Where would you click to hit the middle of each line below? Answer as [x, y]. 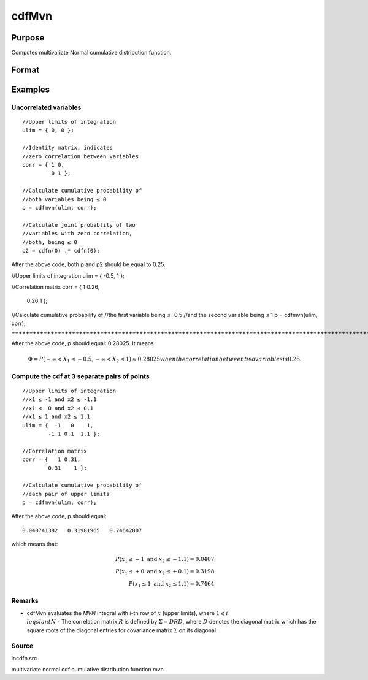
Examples [31, 89]
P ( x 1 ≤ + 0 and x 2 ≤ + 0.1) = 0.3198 [165, 572]
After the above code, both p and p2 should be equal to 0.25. [88, 264]
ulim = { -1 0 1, [58, 425]
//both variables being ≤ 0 [64, 199]
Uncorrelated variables [46, 107]
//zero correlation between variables [81, 156]
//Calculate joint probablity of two [79, 225]
